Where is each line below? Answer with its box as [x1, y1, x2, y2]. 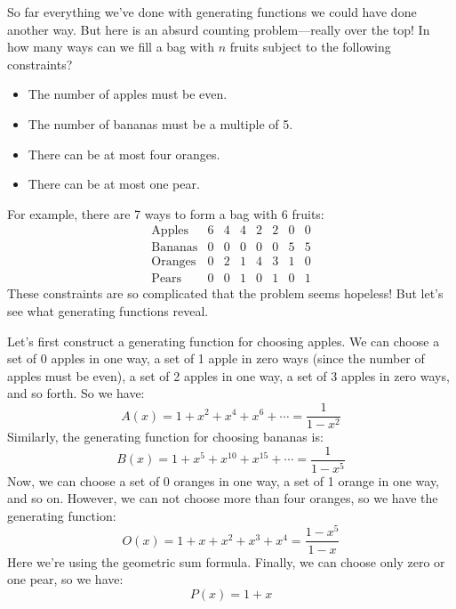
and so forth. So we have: [7, 384, 145, 402]
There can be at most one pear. [28, 175, 200, 193]
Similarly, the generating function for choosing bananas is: [7, 427, 324, 446]
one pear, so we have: [7, 570, 124, 589]
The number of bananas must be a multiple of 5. [28, 114, 293, 133]
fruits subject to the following [229, 37, 391, 56]
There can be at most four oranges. [28, 144, 220, 163]
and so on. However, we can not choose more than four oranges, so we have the [7, 489, 438, 507]
